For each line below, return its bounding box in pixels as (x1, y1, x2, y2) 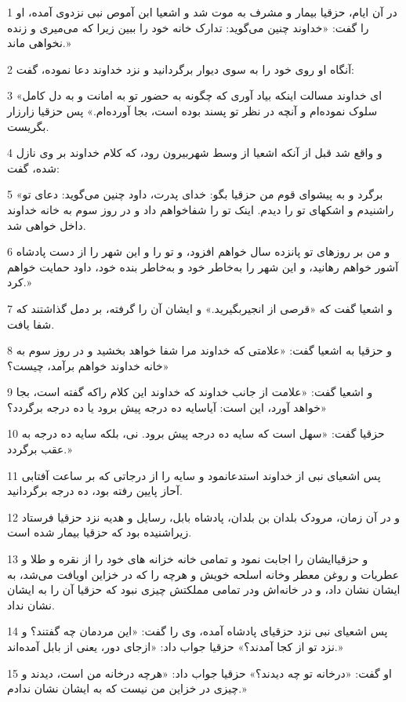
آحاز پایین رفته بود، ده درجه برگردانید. (7, 482, 183, 499)
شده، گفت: (7, 159, 60, 176)
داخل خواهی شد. (7, 216, 86, 233)
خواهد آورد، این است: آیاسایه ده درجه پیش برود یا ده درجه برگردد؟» (7, 398, 327, 415)
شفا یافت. (7, 315, 55, 332)
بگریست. (7, 118, 49, 134)
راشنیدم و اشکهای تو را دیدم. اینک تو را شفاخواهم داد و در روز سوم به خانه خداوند (7, 201, 394, 217)
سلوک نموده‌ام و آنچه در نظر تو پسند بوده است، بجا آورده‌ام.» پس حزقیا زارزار (7, 102, 378, 118)
